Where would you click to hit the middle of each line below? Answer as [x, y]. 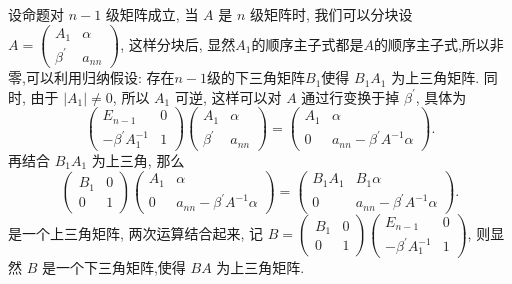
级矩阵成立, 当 [152, 14]
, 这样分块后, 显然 [178, 43]
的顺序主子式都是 [307, 43]
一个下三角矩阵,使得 [120, 266]
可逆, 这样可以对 [228, 96]
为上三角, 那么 [138, 159]
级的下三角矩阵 [255, 77]
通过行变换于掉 [350, 96]
